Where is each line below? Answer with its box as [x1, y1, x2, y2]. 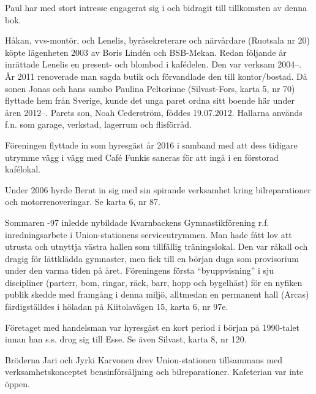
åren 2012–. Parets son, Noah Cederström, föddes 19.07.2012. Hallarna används [5, 106, 303, 118]
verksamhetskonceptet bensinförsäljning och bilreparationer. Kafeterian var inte [5, 365, 304, 378]
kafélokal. [5, 163, 40, 176]
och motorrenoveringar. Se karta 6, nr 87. [5, 195, 160, 208]
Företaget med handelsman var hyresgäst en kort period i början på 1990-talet [5, 320, 300, 333]
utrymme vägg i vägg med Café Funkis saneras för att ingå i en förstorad [5, 150, 279, 163]
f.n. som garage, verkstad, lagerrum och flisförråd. [5, 118, 192, 131]
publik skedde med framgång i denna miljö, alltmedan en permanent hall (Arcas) [5, 288, 309, 301]
